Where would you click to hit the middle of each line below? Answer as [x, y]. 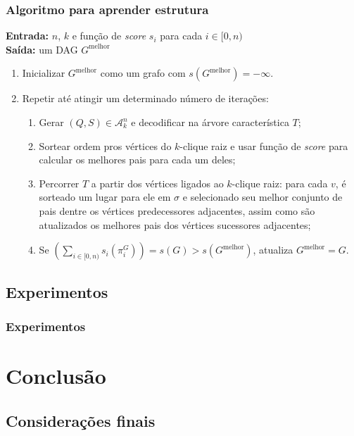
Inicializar [44, 73]
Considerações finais [81, 420]
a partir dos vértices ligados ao [157, 183]
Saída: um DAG [42, 49]
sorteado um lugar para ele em [105, 197]
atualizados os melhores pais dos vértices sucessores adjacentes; [175, 224]
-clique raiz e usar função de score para [264, 145]
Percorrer [59, 183]
